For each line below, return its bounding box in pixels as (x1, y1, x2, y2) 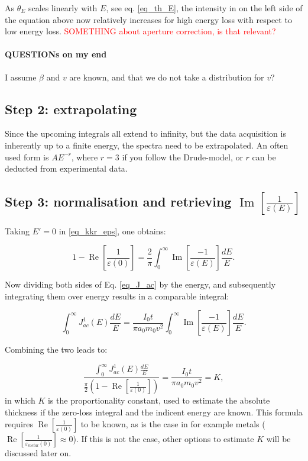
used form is (5, 150, 49, 163)
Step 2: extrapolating (5, 99, 137, 118)
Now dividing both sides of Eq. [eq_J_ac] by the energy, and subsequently (5, 278, 276, 291)
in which (5, 394, 35, 407)
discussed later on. (5, 447, 72, 459)
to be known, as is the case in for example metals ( (80, 418, 265, 430)
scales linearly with (28, 2, 98, 14)
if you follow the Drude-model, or (122, 150, 243, 163)
